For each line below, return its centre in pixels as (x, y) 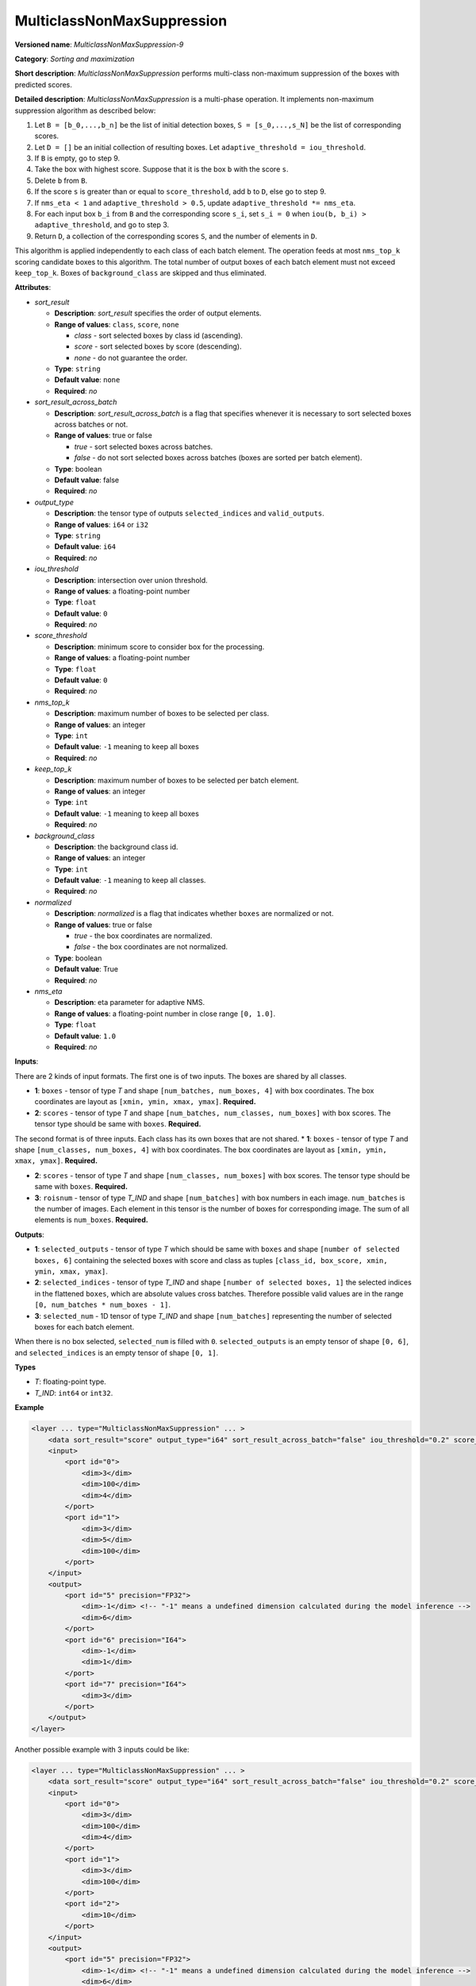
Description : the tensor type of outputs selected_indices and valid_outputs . (189, 513)
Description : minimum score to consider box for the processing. (159, 647)
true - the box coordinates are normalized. (143, 936)
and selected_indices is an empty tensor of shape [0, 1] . (117, 1352)
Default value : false (87, 480)
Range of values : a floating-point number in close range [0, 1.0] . (165, 1014)
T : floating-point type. (70, 1381)
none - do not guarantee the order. (131, 357)
